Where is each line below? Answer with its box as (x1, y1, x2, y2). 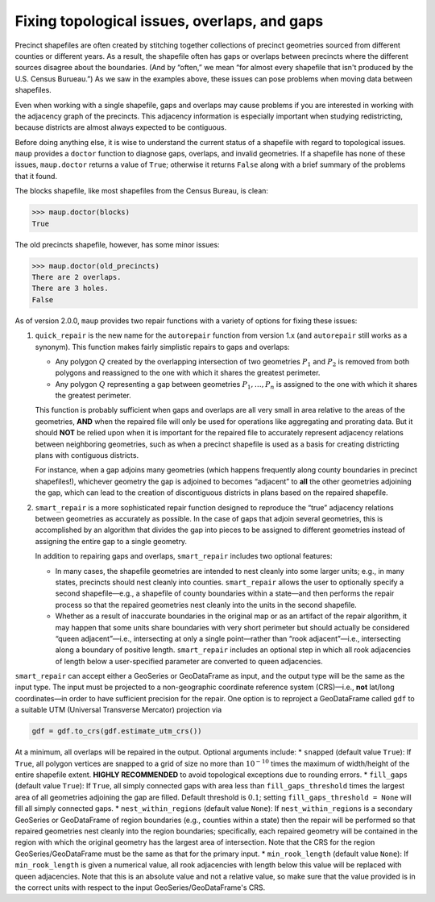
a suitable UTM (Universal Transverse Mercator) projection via (14, 705, 222, 715)
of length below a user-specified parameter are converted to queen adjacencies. (55, 656, 323, 666)
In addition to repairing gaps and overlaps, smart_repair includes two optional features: (35, 551, 333, 561)
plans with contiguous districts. (35, 451, 139, 460)
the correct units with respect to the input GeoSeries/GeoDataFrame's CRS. (14, 883, 266, 892)
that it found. (14, 171, 58, 181)
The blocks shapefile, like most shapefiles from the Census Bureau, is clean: (14, 186, 269, 196)
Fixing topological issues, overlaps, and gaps (14, 12, 324, 30)
